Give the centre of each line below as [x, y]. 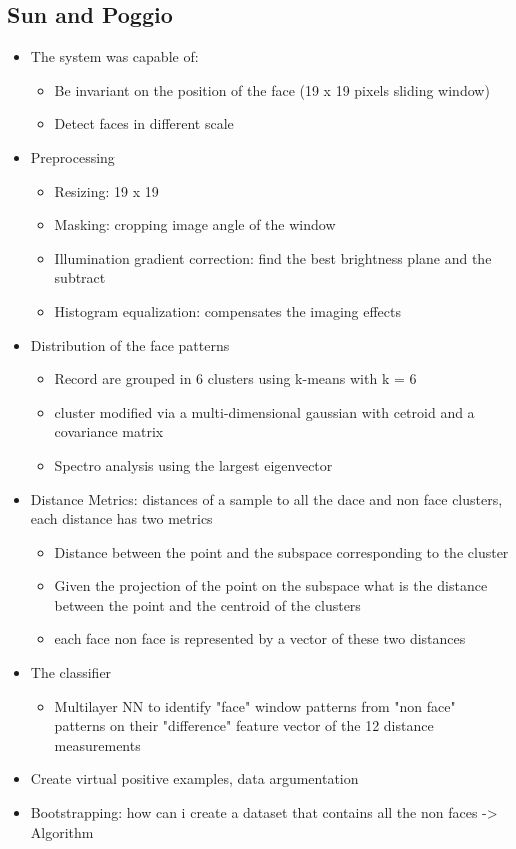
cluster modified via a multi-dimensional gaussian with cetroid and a [264, 411]
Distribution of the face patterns [130, 344]
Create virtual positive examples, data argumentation [194, 778]
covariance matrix [109, 431]
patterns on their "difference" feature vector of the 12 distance [244, 725]
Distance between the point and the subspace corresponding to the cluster [281, 551]
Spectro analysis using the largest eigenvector [193, 464]
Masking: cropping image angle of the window [195, 224]
